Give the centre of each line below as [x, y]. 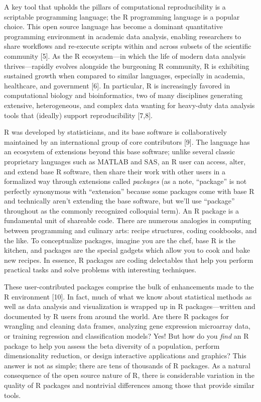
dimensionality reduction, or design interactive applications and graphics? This [125, 356]
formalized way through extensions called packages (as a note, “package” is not [125, 181]
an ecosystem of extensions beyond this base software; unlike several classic [120, 152]
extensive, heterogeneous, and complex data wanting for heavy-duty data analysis [129, 105]
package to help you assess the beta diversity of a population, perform [112, 345]
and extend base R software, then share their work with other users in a [115, 171]
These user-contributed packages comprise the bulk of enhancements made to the [129, 287]
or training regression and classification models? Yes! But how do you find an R [126, 336]
